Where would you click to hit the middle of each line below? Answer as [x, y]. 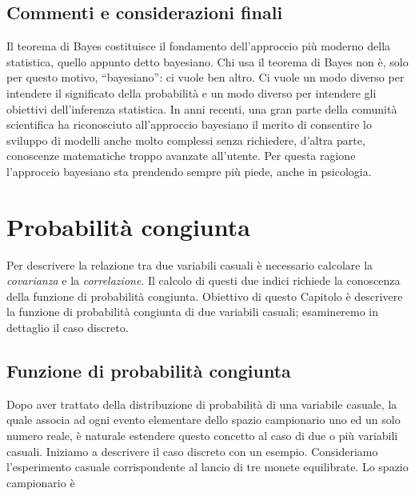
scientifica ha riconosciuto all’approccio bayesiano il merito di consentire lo [190, 124]
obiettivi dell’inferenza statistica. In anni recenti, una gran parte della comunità [202, 108]
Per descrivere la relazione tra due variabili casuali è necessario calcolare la [190, 264]
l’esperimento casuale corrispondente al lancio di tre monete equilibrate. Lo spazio [207, 467]
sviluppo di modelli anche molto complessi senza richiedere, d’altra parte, [186, 140]
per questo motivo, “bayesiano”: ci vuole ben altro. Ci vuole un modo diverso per [206, 77]
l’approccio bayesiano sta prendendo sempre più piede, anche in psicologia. [189, 171]
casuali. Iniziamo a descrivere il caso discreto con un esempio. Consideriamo [192, 451]
